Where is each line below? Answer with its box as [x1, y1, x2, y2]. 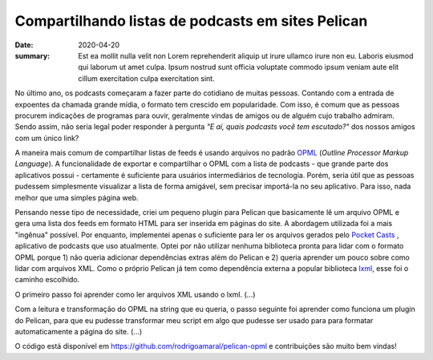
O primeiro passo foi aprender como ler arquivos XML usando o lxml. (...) [14, 289, 256, 299]
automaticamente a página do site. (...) [14, 326, 143, 336]
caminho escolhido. [14, 275, 80, 285]
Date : [14, 40, 34, 50]
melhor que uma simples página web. [14, 192, 140, 202]
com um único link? [14, 133, 79, 143]
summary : [14, 51, 51, 60]
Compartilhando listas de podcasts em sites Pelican [14, 12, 368, 30]
